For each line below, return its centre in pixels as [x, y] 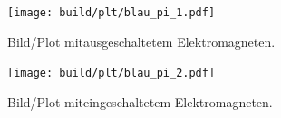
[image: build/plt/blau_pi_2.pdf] [111, 73]
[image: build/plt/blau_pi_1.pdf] [111, 13]
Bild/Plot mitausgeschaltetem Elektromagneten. [141, 41]
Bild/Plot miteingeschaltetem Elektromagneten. [140, 101]
